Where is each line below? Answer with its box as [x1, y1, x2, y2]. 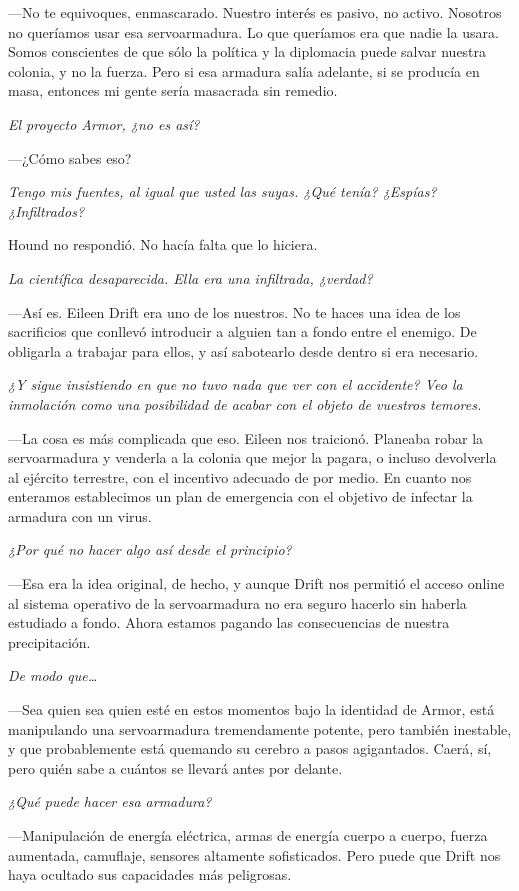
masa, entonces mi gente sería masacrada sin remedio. [8, 80, 338, 101]
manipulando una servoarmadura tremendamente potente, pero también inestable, [8, 718, 512, 739]
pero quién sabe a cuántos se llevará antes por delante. [8, 757, 343, 778]
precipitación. [8, 631, 91, 652]
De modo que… [8, 665, 98, 686]
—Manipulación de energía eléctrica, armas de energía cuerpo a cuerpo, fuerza [8, 825, 488, 845]
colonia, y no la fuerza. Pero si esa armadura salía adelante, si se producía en [8, 60, 480, 81]
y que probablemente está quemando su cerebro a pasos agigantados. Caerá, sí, [8, 738, 492, 759]
